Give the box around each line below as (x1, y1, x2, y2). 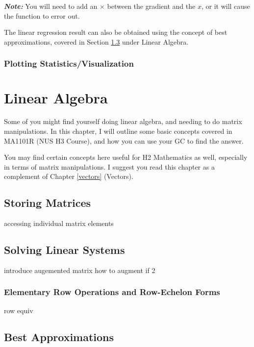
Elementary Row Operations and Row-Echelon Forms (4, 286, 220, 298)
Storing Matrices (4, 195, 91, 210)
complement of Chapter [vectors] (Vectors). (4, 171, 133, 181)
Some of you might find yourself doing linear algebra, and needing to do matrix (4, 116, 242, 126)
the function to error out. (4, 10, 80, 21)
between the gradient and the (107, 1, 196, 11)
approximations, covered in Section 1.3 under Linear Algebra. (4, 36, 189, 47)
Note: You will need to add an (4, 1, 98, 11)
